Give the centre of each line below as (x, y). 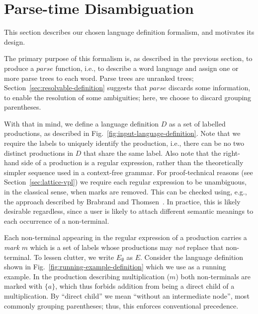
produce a (19, 68)
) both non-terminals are (213, 276)
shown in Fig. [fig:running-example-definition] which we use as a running (115, 267)
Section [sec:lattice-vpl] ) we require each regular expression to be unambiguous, (125, 182)
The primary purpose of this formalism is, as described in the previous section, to (128, 58)
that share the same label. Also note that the (152, 153)
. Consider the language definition (192, 257)
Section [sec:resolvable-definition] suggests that (76, 88)
